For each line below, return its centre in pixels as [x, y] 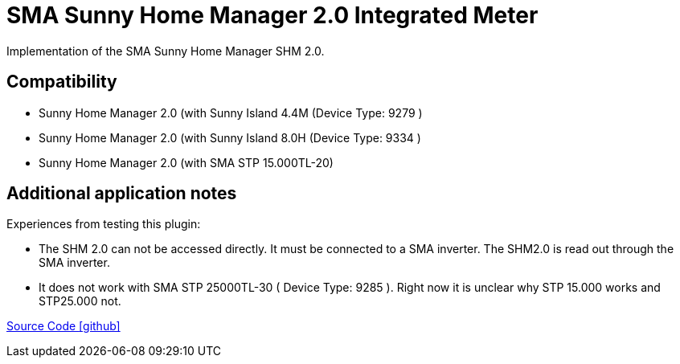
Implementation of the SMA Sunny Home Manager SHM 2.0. [166, 51]
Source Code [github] [63, 326]
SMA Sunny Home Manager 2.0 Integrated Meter [272, 15]
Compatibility [62, 82]
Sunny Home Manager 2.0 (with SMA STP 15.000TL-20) [186, 162]
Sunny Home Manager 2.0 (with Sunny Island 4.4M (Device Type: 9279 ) [231, 112]
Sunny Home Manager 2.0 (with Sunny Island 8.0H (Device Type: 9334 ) [230, 137]
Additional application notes [122, 194]
